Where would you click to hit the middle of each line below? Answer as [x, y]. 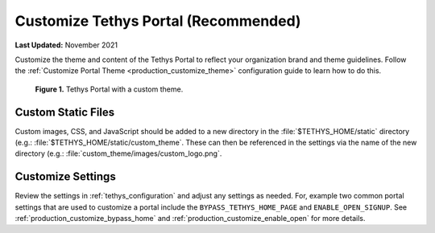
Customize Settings [65, 177]
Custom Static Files [65, 112]
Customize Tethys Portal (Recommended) [158, 21]
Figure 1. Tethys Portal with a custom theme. [109, 89]
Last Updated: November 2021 [66, 45]
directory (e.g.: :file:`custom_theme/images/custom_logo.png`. [118, 153]
